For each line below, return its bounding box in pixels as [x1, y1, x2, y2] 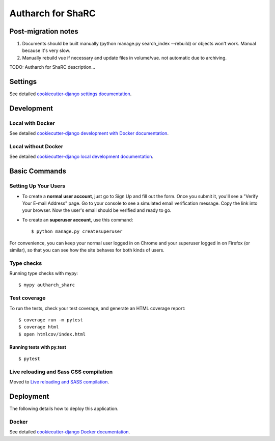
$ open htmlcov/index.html [18, 331, 86, 337]
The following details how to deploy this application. [9, 405, 119, 412]
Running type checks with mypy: [9, 270, 78, 277]
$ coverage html [18, 324, 59, 330]
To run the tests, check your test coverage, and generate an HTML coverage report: [9, 305, 186, 311]
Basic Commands [9, 167, 66, 176]
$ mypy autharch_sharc [18, 282, 75, 288]
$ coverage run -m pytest [18, 317, 84, 323]
